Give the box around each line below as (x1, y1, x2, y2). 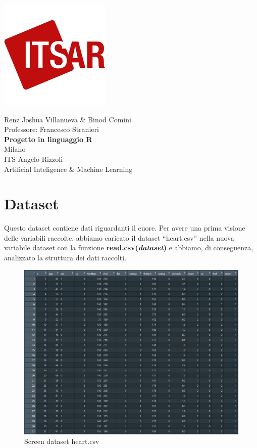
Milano (4, 144, 26, 154)
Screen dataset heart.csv (24, 436, 99, 446)
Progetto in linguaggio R (4, 133, 92, 144)
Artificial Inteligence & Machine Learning (4, 163, 133, 174)
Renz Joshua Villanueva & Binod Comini (4, 114, 131, 124)
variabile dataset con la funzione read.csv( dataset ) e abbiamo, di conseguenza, (4, 242, 253, 253)
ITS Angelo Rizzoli (4, 153, 63, 164)
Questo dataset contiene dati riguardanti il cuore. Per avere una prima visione (4, 222, 245, 233)
